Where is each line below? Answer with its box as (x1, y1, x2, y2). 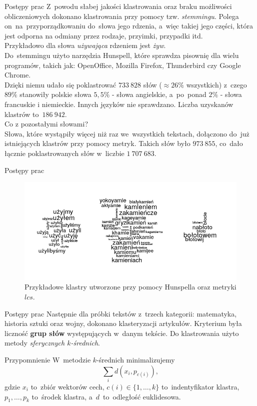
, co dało (215, 138, 243, 148)
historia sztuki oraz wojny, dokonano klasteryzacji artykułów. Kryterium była (4, 318, 242, 328)
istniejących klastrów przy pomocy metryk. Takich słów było (4, 138, 190, 148)
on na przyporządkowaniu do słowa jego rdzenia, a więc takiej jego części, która (4, 20, 253, 31)
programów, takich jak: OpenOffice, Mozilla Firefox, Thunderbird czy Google (4, 59, 241, 70)
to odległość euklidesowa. (102, 391, 181, 401)
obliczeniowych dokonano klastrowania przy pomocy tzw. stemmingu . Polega (4, 10, 239, 21)
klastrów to (4, 108, 39, 119)
